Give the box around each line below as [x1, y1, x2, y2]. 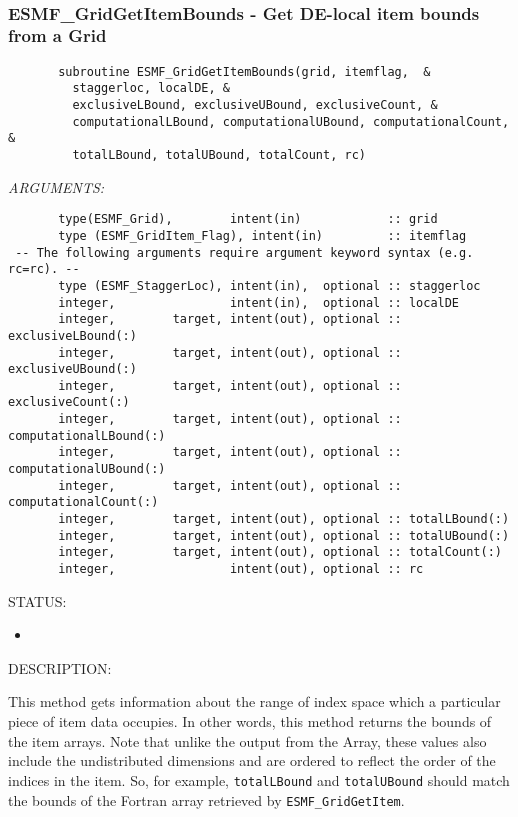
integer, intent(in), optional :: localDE [58, 295, 460, 310]
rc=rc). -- [8, 262, 80, 277]
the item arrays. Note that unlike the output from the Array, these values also [8, 730, 487, 751]
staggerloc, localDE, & [72, 81, 230, 96]
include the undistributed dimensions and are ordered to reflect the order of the [8, 750, 496, 771]
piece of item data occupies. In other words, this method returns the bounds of [8, 711, 492, 732]
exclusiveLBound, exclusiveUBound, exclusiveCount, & [72, 98, 438, 113]
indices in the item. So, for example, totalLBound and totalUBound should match [8, 769, 510, 790]
